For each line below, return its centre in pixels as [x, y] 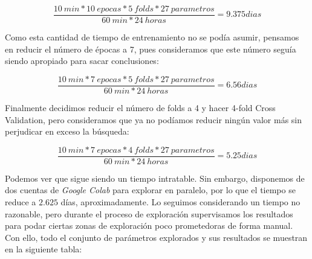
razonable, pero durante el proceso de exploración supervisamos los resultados [149, 213]
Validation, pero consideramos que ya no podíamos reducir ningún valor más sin [154, 119]
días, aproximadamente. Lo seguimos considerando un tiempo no [180, 201]
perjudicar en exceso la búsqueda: [67, 131]
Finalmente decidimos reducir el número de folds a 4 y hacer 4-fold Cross [140, 107]
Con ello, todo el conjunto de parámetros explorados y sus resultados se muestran [156, 237]
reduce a [21, 201]
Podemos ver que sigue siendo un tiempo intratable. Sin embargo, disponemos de [155, 178]
